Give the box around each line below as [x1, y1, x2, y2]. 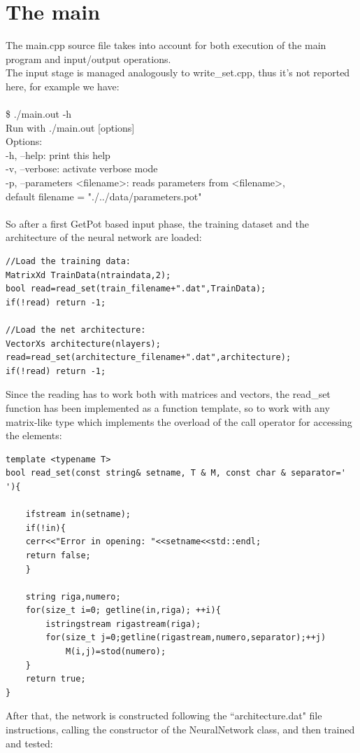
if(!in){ [25, 523, 66, 533]
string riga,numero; [25, 591, 121, 602]
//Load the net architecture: [6, 325, 146, 335]
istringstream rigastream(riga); [45, 619, 201, 629]
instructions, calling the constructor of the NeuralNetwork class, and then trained [6, 722, 355, 737]
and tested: [6, 735, 53, 750]
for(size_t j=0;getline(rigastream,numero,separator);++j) [45, 633, 326, 643]
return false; [25, 550, 91, 560]
